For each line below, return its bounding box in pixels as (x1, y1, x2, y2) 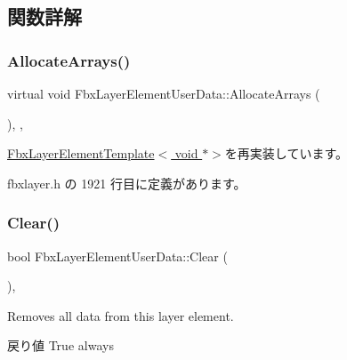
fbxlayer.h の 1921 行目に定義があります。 (7, 173, 246, 192)
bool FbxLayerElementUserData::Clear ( (7, 246, 228, 265)
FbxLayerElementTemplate (7, 144, 155, 163)
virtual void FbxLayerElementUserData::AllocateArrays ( (7, 84, 320, 102)
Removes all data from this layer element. (7, 306, 234, 324)
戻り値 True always (7, 336, 114, 355)
